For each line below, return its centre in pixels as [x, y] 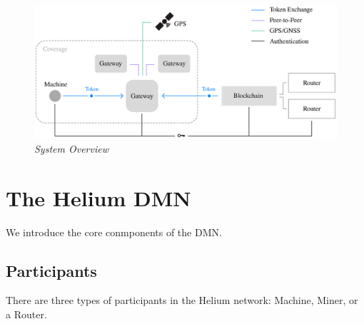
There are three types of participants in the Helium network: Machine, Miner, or [182, 300]
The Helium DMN [98, 197]
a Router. [26, 314]
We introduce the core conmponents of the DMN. [114, 232]
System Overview [71, 148]
